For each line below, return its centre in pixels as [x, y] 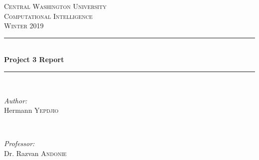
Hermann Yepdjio [31, 110]
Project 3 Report [34, 59]
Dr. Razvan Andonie [35, 153]
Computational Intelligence [48, 16]
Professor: [19, 143]
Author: [16, 100]
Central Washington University [55, 6]
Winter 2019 [24, 26]
